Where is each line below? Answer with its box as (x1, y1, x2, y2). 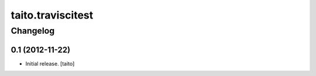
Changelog (11, 26, 55, 36)
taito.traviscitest (11, 9, 94, 21)
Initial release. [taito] (25, 60, 75, 67)
